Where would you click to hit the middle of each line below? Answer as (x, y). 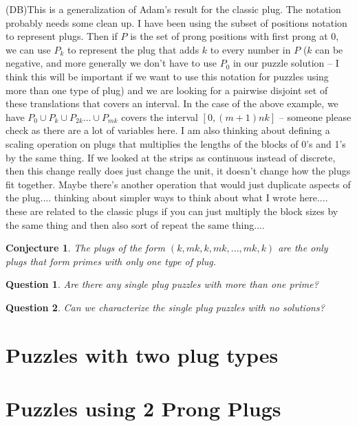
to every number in (250, 49)
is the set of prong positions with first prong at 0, (235, 36)
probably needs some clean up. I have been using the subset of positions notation (176, 22)
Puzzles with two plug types (142, 354)
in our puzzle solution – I (286, 63)
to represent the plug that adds (133, 49)
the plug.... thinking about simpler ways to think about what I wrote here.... (167, 198)
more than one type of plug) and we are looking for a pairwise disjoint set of (167, 90)
